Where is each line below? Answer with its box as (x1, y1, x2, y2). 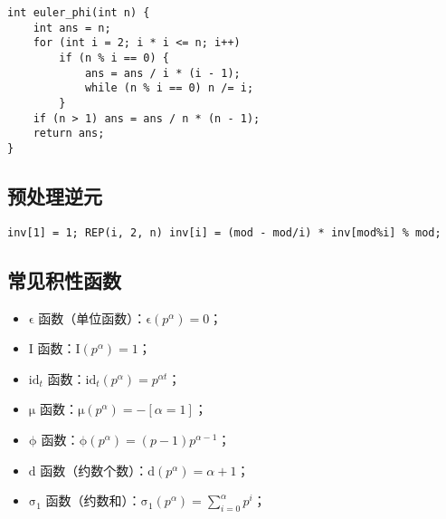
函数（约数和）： (45, 491, 141, 510)
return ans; (33, 127, 105, 140)
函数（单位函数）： (38, 308, 147, 327)
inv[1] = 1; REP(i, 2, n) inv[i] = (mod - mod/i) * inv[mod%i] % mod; (7, 226, 441, 239)
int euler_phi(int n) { (7, 6, 150, 19)
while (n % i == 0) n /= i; (84, 82, 254, 95)
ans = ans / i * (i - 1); (84, 66, 241, 80)
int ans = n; (33, 21, 111, 34)
